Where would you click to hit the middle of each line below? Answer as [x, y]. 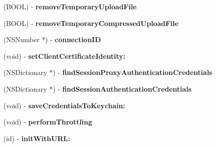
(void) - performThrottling [48, 122]
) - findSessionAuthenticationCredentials [122, 88]
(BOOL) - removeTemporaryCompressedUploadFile [91, 23]
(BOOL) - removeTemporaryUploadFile [70, 6]
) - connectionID [73, 39]
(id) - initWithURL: [37, 138]
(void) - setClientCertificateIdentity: [64, 56]
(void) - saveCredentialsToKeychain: [64, 105]
